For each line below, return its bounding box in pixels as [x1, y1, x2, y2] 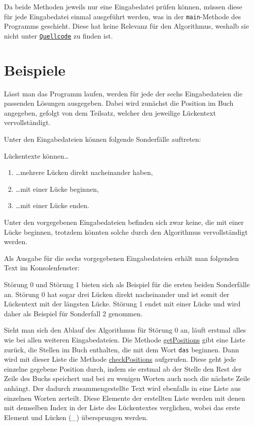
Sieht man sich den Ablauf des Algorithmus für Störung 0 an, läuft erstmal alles [4, 325, 246, 335]
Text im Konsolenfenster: [4, 262, 80, 273]
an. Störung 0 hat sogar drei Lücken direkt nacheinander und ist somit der [4, 289, 229, 299]
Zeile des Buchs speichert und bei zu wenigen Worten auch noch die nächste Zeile [4, 373, 251, 383]
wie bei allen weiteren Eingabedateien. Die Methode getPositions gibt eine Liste [4, 334, 246, 344]
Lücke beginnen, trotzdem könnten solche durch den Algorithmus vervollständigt [4, 226, 248, 237]
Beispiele [4, 59, 66, 80]
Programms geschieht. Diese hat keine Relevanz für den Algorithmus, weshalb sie [4, 21, 249, 31]
